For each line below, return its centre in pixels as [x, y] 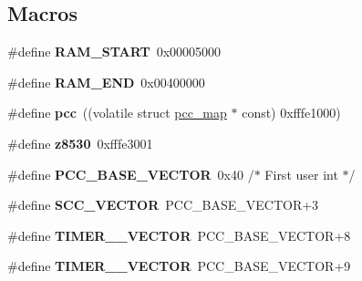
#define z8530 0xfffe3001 [80, 143]
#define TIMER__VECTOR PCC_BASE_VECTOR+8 [179, 235]
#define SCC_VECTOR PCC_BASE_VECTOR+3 [163, 205]
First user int [301, 174]
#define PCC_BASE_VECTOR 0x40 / [131, 174]
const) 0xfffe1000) [291, 113]
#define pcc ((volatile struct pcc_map [117, 113]
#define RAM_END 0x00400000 [106, 82]
